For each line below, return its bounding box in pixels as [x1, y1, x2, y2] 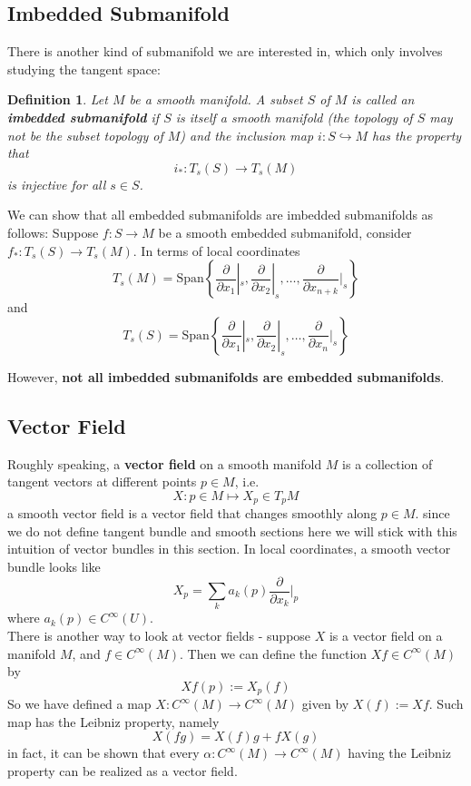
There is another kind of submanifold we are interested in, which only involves [7, 42, 443, 61]
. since [415, 504, 450, 523]
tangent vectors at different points [7, 472, 197, 491]
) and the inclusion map [180, 125, 314, 144]
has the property [372, 125, 462, 144]
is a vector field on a [329, 625, 443, 644]
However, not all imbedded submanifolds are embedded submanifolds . [7, 367, 445, 386]
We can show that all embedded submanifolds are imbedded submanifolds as [7, 205, 434, 224]
